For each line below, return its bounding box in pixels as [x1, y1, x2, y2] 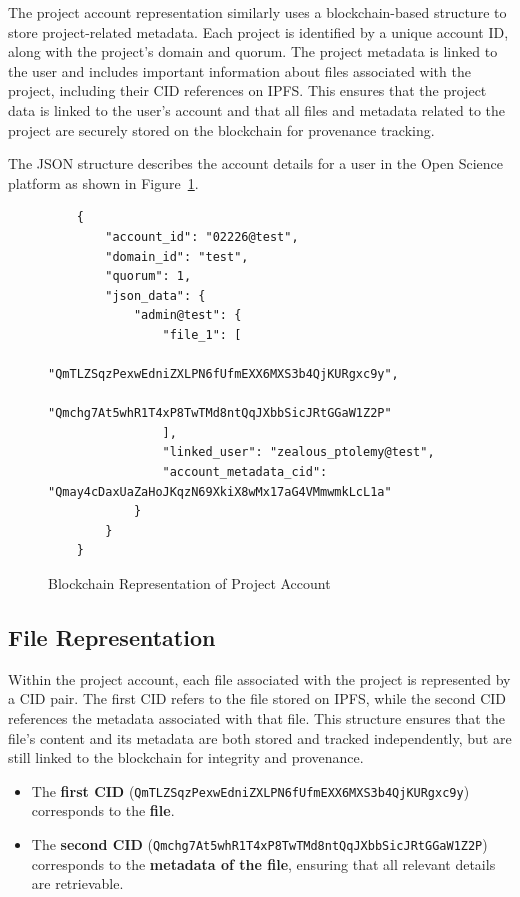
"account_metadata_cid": [162, 465, 328, 480]
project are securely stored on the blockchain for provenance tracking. [8, 119, 435, 140]
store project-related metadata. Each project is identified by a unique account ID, [8, 21, 509, 42]
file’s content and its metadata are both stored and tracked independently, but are [8, 727, 512, 748]
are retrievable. [31, 873, 124, 894]
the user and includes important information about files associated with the [8, 60, 471, 81]
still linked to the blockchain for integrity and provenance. [8, 747, 364, 768]
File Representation [8, 622, 216, 653]
